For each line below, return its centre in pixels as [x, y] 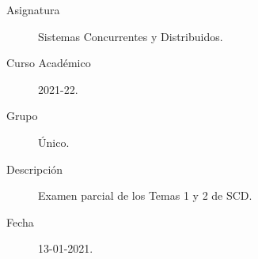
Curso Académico [49, 63]
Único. [54, 142]
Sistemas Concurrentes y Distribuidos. [131, 36]
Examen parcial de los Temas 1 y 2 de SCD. [145, 195]
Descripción [35, 169]
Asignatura [33, 9]
